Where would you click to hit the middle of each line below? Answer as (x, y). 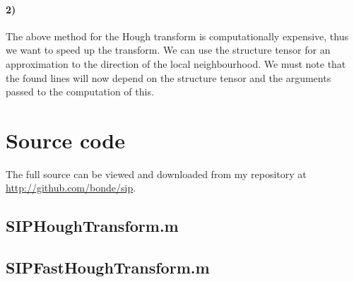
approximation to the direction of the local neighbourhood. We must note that (176, 63)
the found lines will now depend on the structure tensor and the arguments (169, 77)
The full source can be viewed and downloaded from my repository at (156, 174)
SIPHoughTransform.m (92, 226)
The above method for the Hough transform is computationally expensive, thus (177, 36)
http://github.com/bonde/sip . (71, 188)
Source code (65, 140)
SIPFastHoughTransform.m (108, 268)
